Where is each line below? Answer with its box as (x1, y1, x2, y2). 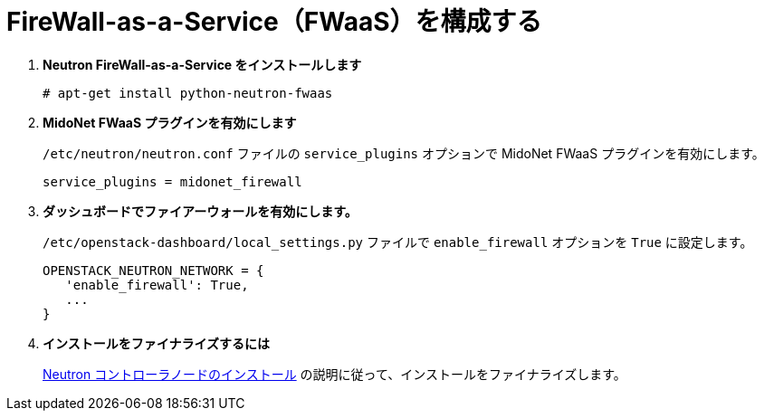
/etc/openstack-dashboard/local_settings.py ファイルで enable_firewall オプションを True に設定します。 (43, 233, 753, 250)
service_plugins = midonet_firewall (43, 174, 302, 189)
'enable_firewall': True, (65, 277, 249, 292)
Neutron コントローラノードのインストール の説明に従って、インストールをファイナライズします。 (43, 366, 626, 382)
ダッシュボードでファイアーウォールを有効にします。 (43, 203, 358, 219)
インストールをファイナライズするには (43, 335, 271, 351)
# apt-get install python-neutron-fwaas (43, 85, 333, 100)
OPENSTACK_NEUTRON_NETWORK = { (43, 262, 264, 278)
